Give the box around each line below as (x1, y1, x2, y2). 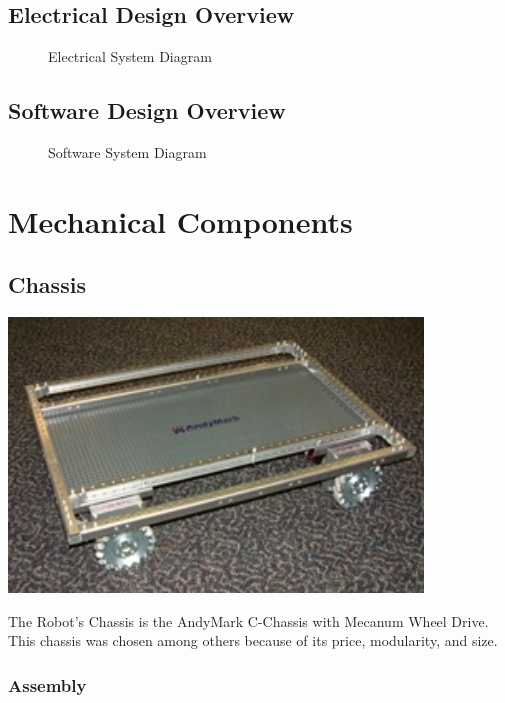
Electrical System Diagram (48, 46, 212, 67)
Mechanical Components (8, 200, 353, 241)
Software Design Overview (8, 95, 286, 126)
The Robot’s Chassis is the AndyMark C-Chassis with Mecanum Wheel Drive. (8, 610, 489, 631)
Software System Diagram (48, 142, 207, 162)
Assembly (8, 672, 87, 697)
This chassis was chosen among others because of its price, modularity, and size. (8, 630, 498, 651)
